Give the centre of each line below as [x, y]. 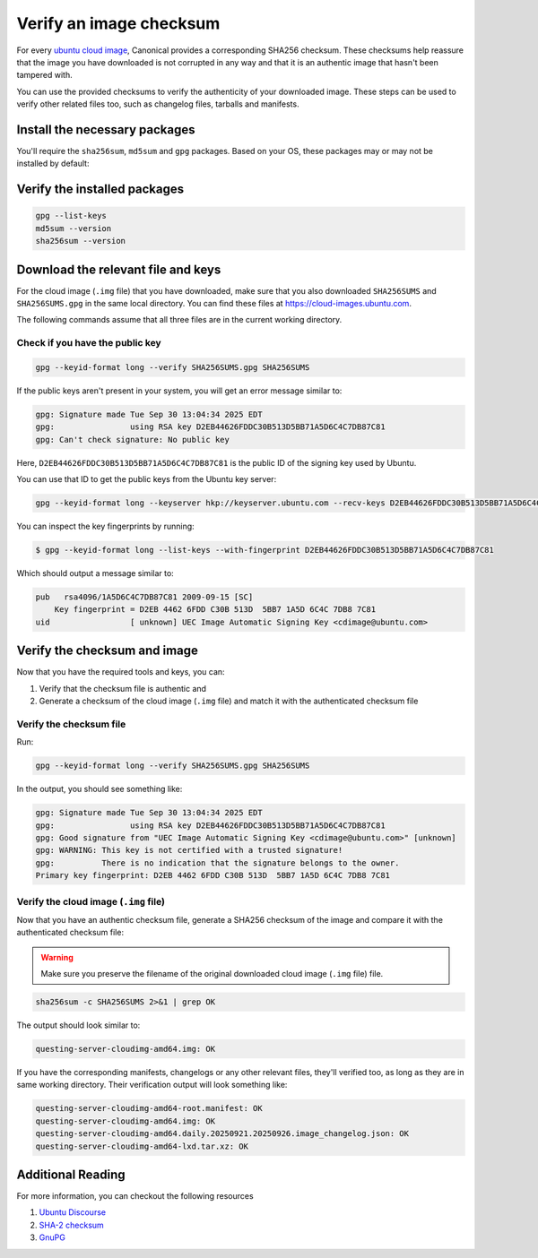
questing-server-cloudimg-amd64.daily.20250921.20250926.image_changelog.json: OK [222, 1134]
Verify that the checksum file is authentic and [122, 688]
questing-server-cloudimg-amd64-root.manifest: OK [149, 1108]
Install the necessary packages [106, 129]
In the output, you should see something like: [100, 789]
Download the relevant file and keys [119, 269]
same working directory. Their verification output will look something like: [152, 1085]
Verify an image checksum [118, 23]
